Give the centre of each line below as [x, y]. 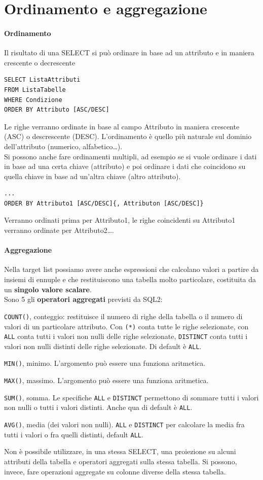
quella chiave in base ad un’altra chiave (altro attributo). [92, 176]
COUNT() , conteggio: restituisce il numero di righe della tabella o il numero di [123, 316]
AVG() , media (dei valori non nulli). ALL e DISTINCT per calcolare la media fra [124, 424]
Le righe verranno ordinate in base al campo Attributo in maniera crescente [122, 126]
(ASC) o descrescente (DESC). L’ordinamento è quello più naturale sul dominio [128, 136]
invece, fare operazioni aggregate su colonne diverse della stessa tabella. [115, 471]
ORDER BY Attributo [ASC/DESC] [57, 110]
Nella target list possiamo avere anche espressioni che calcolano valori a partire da [131, 269]
